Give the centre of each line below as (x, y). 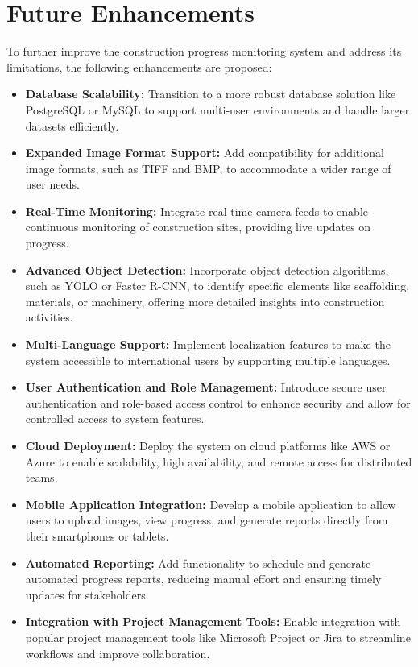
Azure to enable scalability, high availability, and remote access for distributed (219, 461)
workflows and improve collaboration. (118, 653)
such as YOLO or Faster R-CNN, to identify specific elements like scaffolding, (217, 286)
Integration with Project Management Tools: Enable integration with (213, 621)
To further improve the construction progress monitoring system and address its (204, 51)
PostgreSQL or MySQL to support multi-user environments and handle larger (217, 109)
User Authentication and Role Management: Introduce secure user (206, 387)
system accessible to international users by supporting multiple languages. (208, 360)
